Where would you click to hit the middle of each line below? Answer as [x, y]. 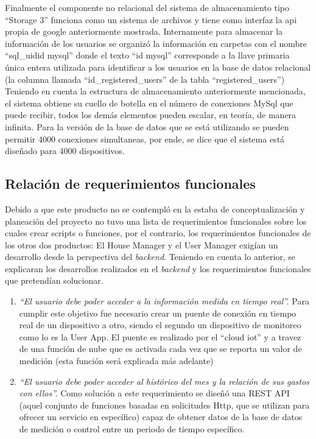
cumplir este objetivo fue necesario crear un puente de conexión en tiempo [158, 313]
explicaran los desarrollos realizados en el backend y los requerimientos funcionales [158, 268]
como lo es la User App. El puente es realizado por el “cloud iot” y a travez [160, 336]
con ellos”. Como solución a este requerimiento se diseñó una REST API [154, 393]
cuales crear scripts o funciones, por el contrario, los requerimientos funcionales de [158, 233]
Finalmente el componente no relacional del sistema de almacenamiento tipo [147, 7]
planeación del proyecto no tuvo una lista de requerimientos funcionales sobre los [156, 221]
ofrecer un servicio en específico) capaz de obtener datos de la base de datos [161, 417]
